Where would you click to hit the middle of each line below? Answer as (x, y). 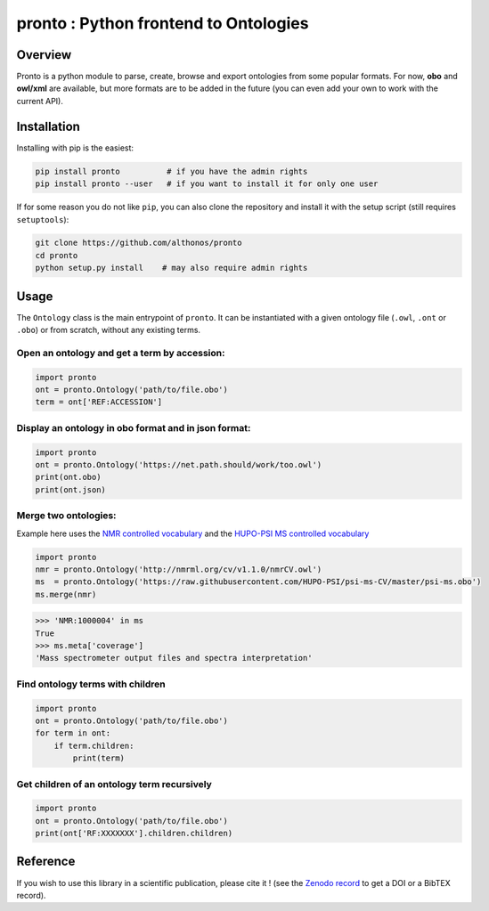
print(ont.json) (71, 489)
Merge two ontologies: (66, 516)
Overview (44, 55)
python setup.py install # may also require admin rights (171, 268)
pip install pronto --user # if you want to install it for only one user (207, 184)
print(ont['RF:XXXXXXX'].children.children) (134, 834)
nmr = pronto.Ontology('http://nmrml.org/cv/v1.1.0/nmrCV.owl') (179, 569)
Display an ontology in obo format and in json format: (134, 427)
